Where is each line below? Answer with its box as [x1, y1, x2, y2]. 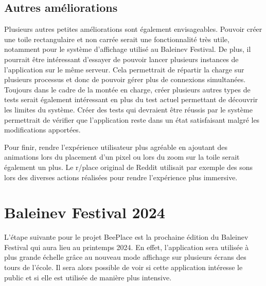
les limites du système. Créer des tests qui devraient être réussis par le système [4, 104, 253, 115]
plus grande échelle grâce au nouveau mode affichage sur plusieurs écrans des [4, 252, 246, 262]
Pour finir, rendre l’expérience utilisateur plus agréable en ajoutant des [4, 141, 227, 152]
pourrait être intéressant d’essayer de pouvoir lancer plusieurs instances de [4, 53, 239, 64]
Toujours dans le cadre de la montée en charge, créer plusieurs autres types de [4, 84, 251, 94]
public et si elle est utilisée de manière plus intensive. [4, 272, 172, 282]
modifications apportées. [4, 124, 81, 135]
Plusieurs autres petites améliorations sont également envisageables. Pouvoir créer [4, 24, 262, 34]
